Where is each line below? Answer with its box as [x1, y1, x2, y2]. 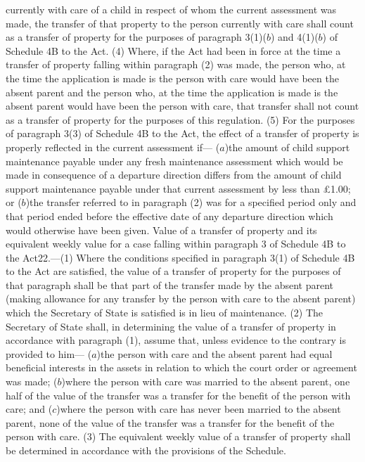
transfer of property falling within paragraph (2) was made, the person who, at [6, 57, 346, 72]
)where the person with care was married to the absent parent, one [61, 374, 350, 389]
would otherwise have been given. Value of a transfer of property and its [6, 222, 317, 237]
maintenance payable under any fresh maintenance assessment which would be [6, 153, 343, 168]
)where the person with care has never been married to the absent [56, 402, 341, 416]
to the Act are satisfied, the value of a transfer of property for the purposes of [6, 264, 341, 278]
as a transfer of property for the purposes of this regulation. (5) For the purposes [6, 112, 355, 127]
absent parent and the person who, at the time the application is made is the [6, 84, 338, 99]
